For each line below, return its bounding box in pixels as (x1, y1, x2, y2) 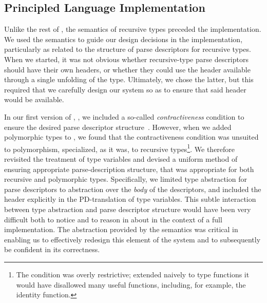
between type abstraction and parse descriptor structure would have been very (4, 203, 251, 214)
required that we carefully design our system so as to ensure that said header (4, 84, 246, 94)
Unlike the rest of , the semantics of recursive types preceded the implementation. (4, 24, 261, 34)
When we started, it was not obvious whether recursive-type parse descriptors (4, 53, 249, 64)
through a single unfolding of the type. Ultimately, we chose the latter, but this (4, 74, 254, 85)
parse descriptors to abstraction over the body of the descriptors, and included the (4, 183, 261, 194)
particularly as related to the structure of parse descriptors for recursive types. (4, 44, 251, 54)
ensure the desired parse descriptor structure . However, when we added (4, 121, 232, 132)
